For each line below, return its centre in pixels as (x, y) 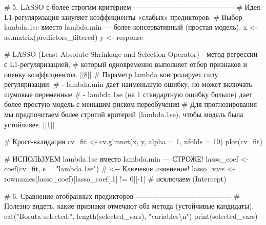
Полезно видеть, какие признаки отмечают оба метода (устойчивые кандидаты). (129, 206)
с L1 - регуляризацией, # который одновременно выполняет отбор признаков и (126, 64)
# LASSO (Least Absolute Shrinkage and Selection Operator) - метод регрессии (131, 54)
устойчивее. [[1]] (29, 124)
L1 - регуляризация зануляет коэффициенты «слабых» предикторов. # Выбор (123, 17)
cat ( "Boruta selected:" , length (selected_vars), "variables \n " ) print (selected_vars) (131, 216)
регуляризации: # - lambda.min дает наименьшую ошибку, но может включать (128, 84)
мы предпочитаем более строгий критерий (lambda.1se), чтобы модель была (124, 114)
